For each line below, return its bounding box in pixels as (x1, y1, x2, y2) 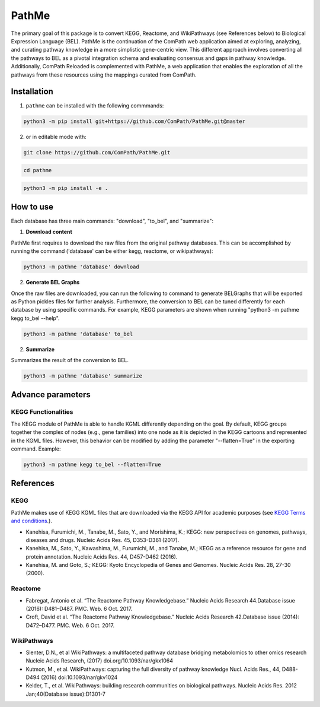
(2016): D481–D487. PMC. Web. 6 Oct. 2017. (25, 605, 133, 612)
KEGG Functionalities (11, 408, 73, 416)
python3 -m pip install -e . (23, 185, 108, 191)
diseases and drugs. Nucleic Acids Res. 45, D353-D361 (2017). (25, 536, 180, 543)
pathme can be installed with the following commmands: (25, 102, 164, 109)
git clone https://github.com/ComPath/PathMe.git (23, 149, 171, 156)
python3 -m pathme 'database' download (23, 264, 139, 270)
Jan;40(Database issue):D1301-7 (25, 690, 106, 698)
